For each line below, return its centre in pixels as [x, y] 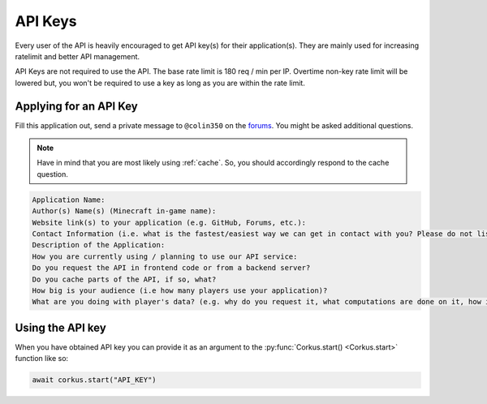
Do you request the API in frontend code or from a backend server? [171, 268]
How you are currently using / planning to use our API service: [165, 256]
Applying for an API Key [76, 106]
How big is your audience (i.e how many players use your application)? [180, 290]
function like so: [42, 359]
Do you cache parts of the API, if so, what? [124, 279]
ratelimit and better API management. [78, 56]
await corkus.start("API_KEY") [95, 380]
